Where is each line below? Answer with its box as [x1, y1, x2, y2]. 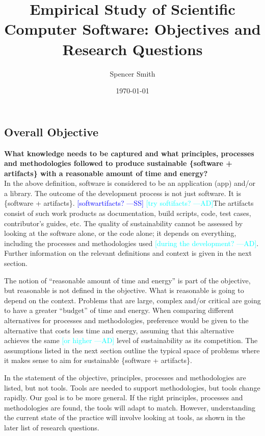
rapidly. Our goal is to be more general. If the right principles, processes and [4, 392, 243, 403]
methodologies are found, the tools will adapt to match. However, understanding [4, 402, 256, 413]
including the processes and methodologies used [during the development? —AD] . [4, 237, 259, 248]
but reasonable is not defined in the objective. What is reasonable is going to [4, 285, 244, 296]
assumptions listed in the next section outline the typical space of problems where [4, 345, 260, 355]
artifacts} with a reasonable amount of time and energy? [4, 167, 208, 178]
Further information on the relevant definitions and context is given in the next [4, 248, 252, 258]
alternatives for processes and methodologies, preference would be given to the [4, 315, 249, 325]
